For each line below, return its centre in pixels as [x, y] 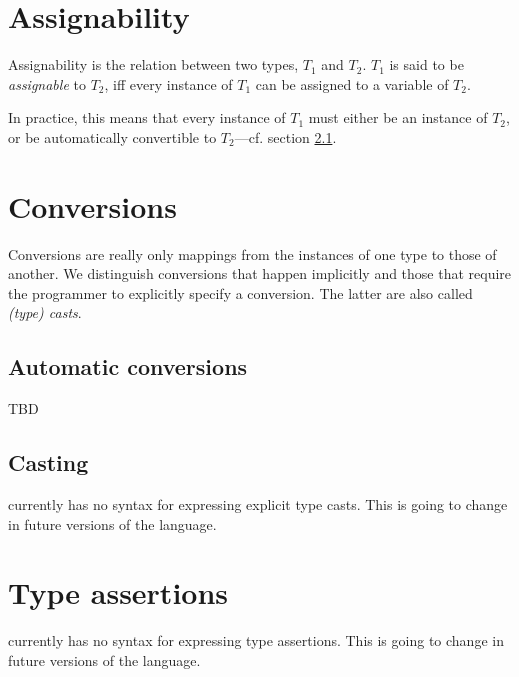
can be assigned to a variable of [352, 83]
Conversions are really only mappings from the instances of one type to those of [252, 253]
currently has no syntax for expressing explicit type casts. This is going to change [258, 504]
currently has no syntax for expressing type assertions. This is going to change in [256, 640]
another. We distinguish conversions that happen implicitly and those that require [260, 273]
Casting [48, 462]
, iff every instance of [168, 83]
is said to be [426, 64]
